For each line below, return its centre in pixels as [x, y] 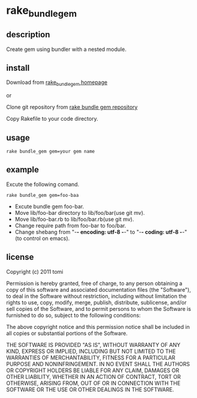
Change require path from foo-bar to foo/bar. [71, 225]
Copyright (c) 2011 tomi [35, 271]
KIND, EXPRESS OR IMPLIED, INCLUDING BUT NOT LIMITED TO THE [91, 351]
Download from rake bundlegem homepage [57, 83]
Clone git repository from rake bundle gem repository [72, 107]
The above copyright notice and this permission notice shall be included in [98, 327]
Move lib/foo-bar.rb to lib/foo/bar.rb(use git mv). [74, 219]
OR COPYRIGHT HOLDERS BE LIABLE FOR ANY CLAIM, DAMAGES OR [93, 370]
